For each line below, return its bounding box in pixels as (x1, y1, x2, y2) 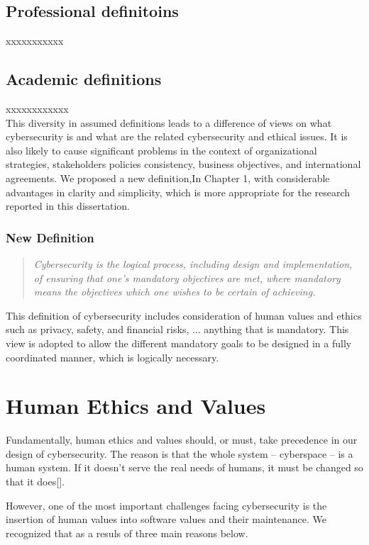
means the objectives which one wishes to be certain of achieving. (33, 284, 316, 299)
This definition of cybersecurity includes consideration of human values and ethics (6, 308, 362, 322)
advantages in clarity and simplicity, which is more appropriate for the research (6, 184, 351, 199)
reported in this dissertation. (6, 198, 130, 213)
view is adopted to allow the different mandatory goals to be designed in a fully (6, 335, 352, 350)
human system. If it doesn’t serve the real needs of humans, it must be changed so (6, 460, 363, 475)
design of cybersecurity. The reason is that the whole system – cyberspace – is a (6, 446, 353, 461)
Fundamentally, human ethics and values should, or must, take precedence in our (6, 432, 358, 447)
